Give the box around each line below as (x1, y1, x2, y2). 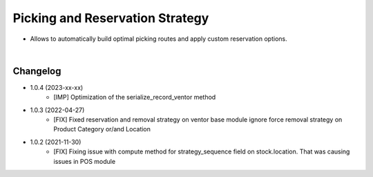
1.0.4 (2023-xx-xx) (30, 83, 84, 91)
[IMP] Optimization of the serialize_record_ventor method (53, 93, 216, 102)
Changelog (12, 65, 61, 77)
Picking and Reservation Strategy (12, 10, 209, 26)
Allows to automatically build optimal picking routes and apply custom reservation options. (30, 35, 287, 43)
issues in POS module (53, 157, 116, 165)
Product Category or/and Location (53, 125, 151, 133)
